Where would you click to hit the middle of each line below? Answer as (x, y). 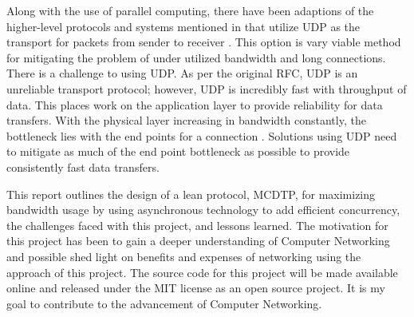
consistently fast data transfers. (83, 166)
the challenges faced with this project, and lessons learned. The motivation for (197, 225)
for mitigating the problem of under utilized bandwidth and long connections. (196, 57)
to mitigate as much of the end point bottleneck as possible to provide (178, 151)
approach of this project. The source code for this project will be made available (202, 272)
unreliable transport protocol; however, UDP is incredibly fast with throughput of (207, 88)
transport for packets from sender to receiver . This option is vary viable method (204, 42)
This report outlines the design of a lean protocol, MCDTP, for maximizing (191, 194)
